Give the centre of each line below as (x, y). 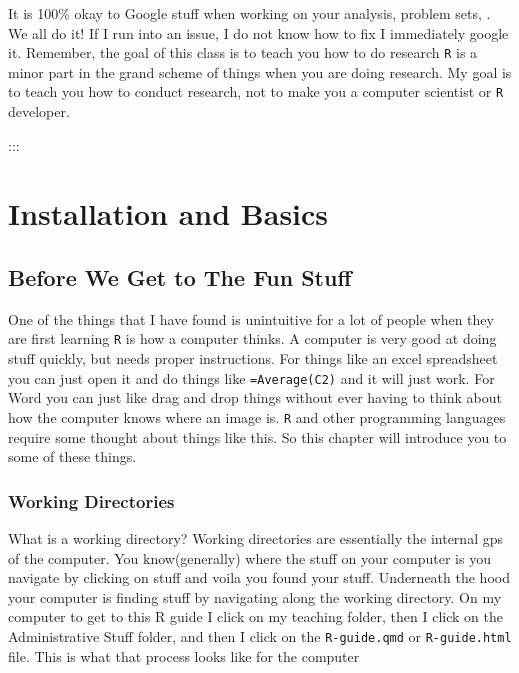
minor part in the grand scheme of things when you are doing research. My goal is (260, 71)
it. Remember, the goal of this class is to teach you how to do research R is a (243, 52)
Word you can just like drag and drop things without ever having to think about (255, 397)
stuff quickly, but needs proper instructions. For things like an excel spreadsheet (253, 358)
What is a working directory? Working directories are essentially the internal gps (255, 538)
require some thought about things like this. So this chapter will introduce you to (257, 436)
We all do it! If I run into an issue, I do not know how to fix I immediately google (258, 32)
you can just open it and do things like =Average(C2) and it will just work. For (251, 377)
